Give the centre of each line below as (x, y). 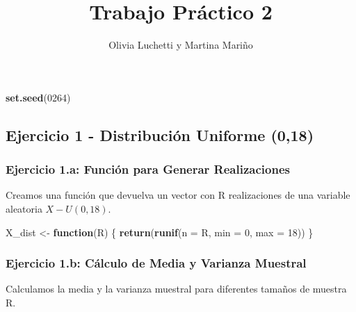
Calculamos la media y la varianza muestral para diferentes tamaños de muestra (176, 289)
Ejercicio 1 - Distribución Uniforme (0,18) (160, 134)
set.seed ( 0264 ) (38, 97)
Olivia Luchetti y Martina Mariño (181, 45)
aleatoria (24, 208)
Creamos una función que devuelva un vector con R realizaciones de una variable (178, 195)
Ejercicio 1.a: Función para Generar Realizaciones (148, 169)
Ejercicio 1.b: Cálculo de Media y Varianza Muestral (156, 263)
